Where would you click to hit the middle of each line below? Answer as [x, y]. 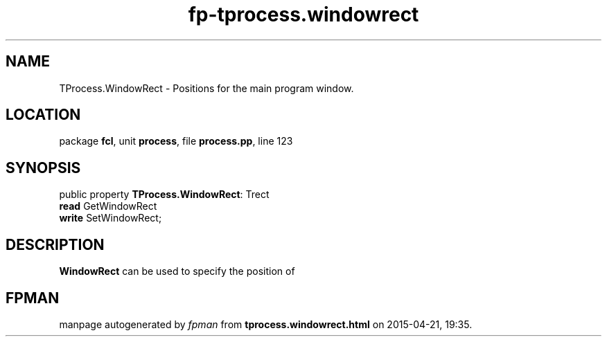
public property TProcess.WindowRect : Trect [164, 195]
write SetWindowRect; [111, 218]
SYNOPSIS [43, 168]
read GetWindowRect [108, 206]
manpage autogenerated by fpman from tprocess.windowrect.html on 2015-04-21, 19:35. [266, 324]
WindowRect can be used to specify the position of [177, 271]
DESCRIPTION [55, 244]
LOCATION [43, 115]
